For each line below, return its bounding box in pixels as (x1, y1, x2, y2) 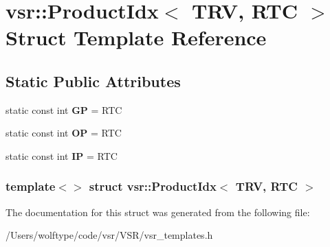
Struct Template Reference (5, 23, 267, 51)
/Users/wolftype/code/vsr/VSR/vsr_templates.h (5, 228, 213, 242)
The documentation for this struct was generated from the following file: (5, 204, 310, 219)
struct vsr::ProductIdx (89, 178, 217, 195)
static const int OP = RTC (5, 126, 122, 140)
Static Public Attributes (5, 70, 181, 91)
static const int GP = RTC (5, 102, 122, 117)
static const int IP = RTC (5, 148, 118, 163)
